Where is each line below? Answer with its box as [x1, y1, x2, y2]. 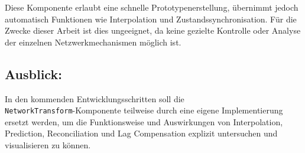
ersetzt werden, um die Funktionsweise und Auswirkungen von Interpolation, [5, 115, 283, 128]
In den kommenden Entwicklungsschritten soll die [5, 92, 184, 105]
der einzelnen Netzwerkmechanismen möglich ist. [5, 35, 181, 48]
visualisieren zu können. [5, 139, 91, 151]
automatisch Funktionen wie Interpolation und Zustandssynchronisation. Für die [5, 12, 297, 25]
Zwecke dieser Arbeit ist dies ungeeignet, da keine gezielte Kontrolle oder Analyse [5, 24, 301, 37]
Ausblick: [5, 64, 62, 83]
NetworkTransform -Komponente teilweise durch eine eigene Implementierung [5, 104, 283, 116]
